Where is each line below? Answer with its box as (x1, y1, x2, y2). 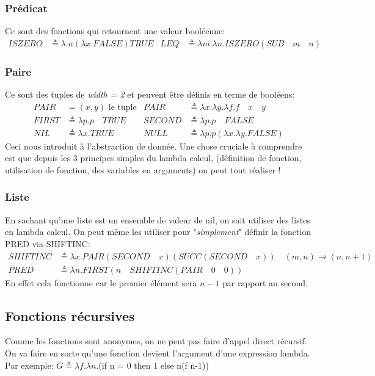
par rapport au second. (222, 276, 308, 289)
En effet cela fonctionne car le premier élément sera (5, 276, 197, 289)
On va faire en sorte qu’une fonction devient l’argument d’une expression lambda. (5, 346, 310, 359)
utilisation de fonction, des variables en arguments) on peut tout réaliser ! (5, 163, 281, 176)
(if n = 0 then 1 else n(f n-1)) (98, 358, 209, 371)
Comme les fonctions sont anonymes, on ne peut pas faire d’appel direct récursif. (5, 334, 307, 347)
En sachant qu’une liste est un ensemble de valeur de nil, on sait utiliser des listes (5, 213, 310, 226)
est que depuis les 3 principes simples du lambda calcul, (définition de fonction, (5, 151, 302, 164)
